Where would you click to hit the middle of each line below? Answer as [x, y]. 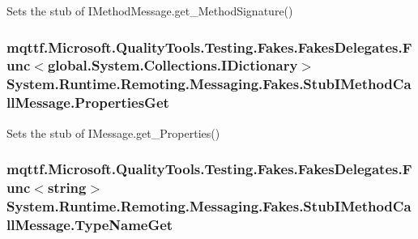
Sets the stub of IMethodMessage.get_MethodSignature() [150, 11]
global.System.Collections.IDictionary [173, 65]
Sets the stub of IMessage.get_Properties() [113, 132]
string [67, 188]
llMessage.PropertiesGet [88, 102]
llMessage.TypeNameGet [90, 224]
